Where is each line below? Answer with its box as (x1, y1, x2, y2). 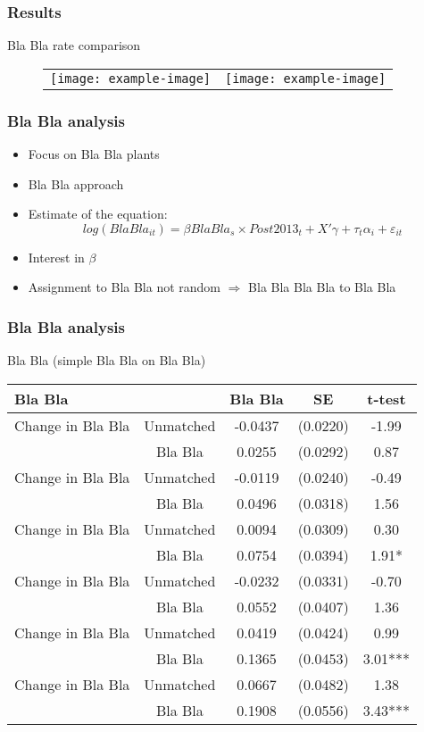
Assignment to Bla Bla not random (28, 278, 221, 296)
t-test (367, 387, 406, 409)
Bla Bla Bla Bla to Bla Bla (248, 278, 396, 296)
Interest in (28, 247, 85, 266)
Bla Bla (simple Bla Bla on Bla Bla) (7, 351, 206, 370)
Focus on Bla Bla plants (28, 145, 160, 163)
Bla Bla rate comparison (7, 36, 141, 54)
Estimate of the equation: (28, 204, 168, 223)
